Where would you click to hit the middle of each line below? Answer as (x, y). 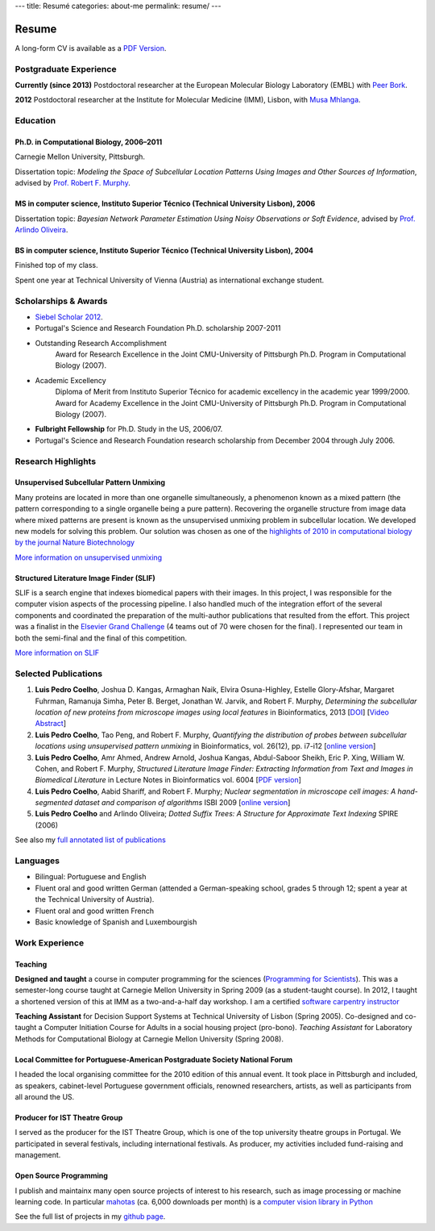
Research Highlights (56, 461)
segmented (54, 803)
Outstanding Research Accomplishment (101, 343)
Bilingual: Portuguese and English (91, 877)
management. (38, 1155)
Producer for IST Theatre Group (69, 1118)
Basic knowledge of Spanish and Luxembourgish (116, 922)
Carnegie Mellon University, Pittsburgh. (80, 156)
